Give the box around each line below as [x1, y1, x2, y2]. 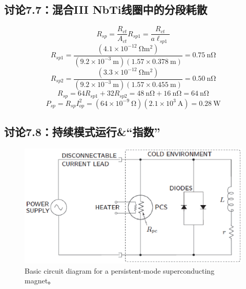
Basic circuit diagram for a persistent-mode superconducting [25, 265, 215, 276]
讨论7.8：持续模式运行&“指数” [4, 124, 160, 140]
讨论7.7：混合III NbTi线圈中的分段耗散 [4, 2, 208, 17]
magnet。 [25, 275, 55, 286]
